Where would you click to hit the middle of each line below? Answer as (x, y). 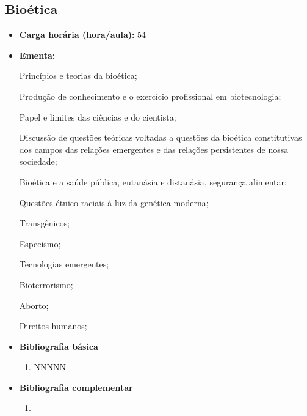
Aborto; (34, 305)
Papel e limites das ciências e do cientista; (98, 117)
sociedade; (38, 161)
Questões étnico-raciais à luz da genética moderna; (114, 202)
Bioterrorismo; (46, 284)
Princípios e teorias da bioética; (78, 76)
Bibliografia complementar (76, 387)
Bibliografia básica (59, 346)
